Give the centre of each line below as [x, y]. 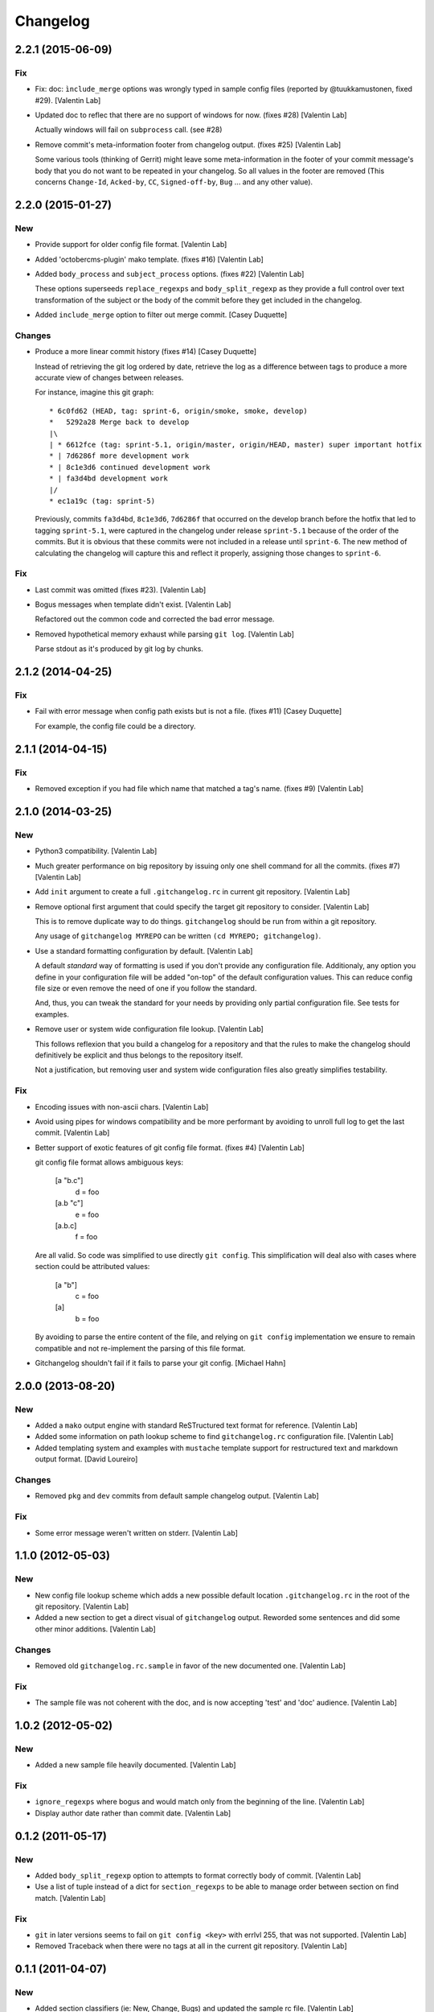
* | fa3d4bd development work [109, 478]
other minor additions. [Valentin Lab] [95, 1629]
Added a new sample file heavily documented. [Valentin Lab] [135, 1765]
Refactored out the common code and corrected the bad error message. [155, 619]
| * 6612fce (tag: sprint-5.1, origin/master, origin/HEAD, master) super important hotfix [235, 445]
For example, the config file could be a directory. [115, 726]
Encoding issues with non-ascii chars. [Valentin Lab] [122, 1107]
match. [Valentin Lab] [70, 1898]
